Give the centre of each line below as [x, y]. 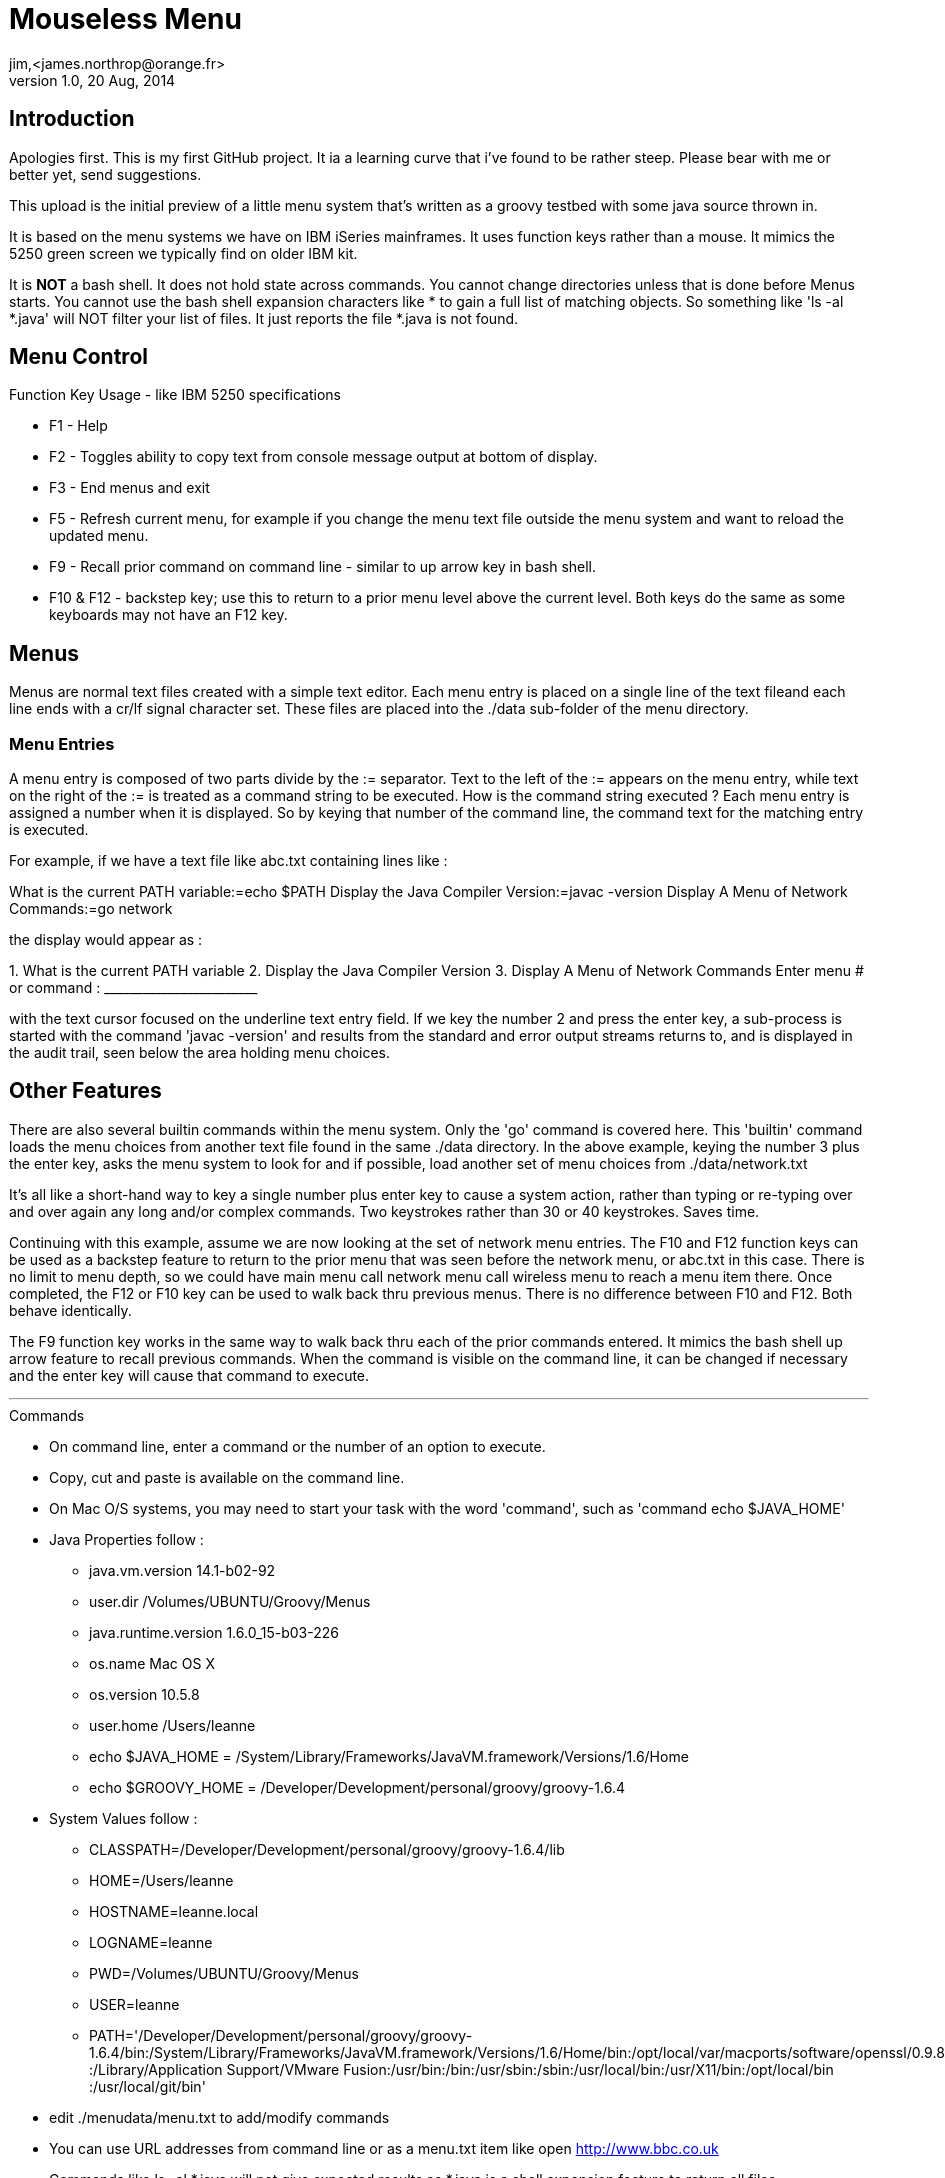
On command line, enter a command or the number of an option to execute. [297, 1446]
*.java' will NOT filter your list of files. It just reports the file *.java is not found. [264, 318]
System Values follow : [123, 1818]
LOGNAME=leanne [151, 1942]
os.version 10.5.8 [144, 1694]
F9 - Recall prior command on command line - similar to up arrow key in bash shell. [323, 567]
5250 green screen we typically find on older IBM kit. [183, 253]
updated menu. [99, 536]
